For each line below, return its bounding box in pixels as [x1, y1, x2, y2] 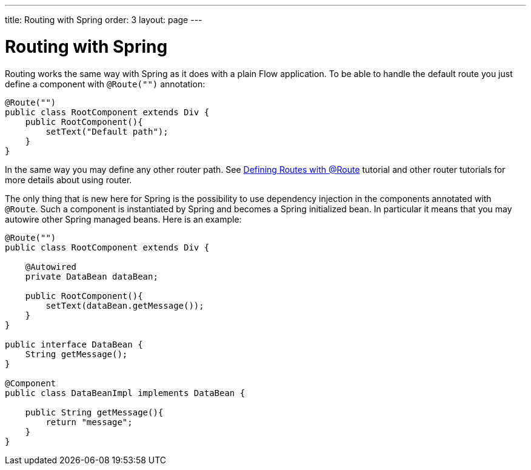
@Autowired [25, 261, 77, 272]
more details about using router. [5, 174, 132, 185]
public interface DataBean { [5, 339, 143, 349]
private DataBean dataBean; [25, 271, 158, 281]
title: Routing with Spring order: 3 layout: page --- [5, 15, 202, 25]
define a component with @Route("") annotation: [5, 78, 205, 89]
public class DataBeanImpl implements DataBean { [5, 388, 245, 398]
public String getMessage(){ [25, 407, 164, 417]
